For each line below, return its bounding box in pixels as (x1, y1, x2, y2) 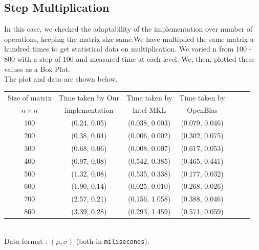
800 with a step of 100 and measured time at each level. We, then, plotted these (4, 53, 255, 64)
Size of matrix (8, 92, 52, 103)
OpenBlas (187, 105, 218, 115)
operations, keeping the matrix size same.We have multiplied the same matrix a (4, 33, 254, 44)
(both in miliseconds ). (76, 235, 149, 246)
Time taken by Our (58, 92, 119, 103)
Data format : (4, 235, 48, 246)
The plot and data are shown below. (4, 73, 118, 84)
